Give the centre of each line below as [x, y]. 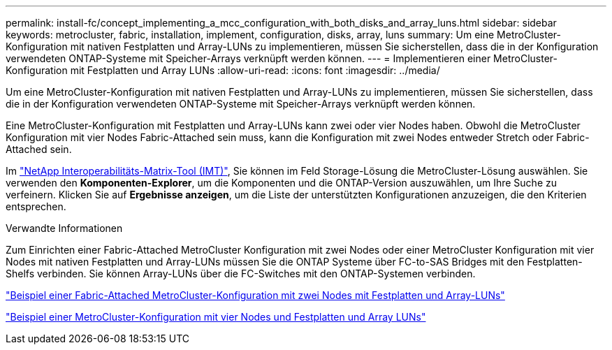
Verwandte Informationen [64, 228]
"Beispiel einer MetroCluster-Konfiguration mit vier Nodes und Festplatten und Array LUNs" [216, 317]
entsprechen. [36, 206]
